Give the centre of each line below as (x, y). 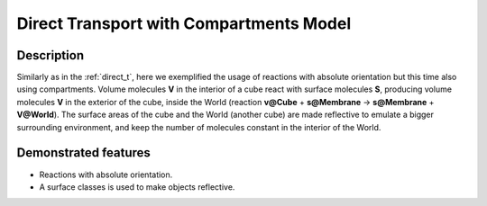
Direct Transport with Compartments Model (184, 23)
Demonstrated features (83, 153)
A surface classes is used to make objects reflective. (137, 187)
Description (51, 55)
